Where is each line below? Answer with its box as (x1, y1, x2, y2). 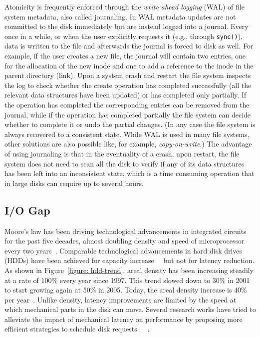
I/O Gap (4, 202, 50, 217)
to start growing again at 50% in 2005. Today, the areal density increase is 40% (4, 284, 247, 295)
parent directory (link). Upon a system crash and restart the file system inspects (4, 70, 251, 80)
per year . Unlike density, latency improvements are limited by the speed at (4, 294, 237, 304)
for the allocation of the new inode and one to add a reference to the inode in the (4, 60, 254, 70)
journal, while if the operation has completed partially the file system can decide (4, 109, 251, 119)
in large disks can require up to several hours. (4, 177, 144, 188)
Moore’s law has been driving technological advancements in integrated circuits (4, 225, 247, 236)
